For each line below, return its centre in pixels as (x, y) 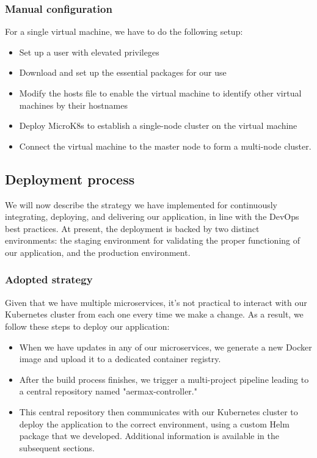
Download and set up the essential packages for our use (123, 72)
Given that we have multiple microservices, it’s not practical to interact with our (156, 302)
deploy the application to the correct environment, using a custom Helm (154, 423)
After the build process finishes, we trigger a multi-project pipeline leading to (164, 379)
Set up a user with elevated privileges (89, 52)
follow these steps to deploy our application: (87, 326)
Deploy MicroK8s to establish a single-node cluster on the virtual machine (158, 125)
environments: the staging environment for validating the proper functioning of (153, 240)
